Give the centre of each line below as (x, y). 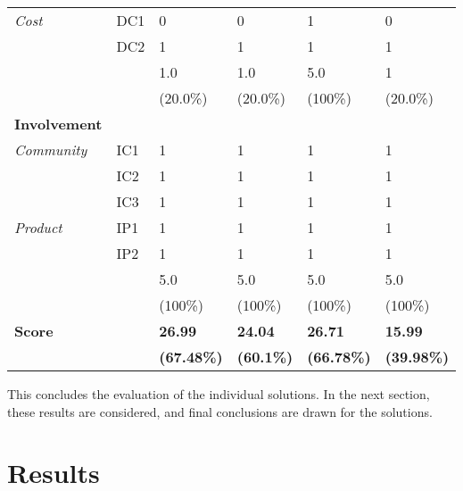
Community (51, 150)
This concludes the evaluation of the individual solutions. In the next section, (219, 394)
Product (38, 227)
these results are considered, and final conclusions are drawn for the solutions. (220, 411)
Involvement (58, 124)
